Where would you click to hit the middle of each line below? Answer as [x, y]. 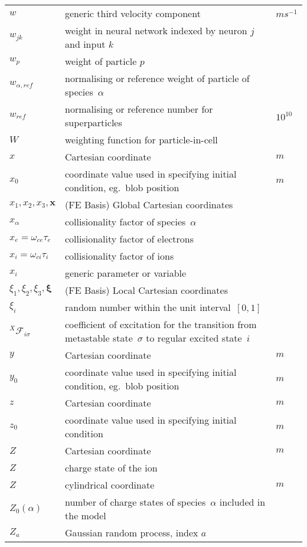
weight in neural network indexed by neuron [156, 30]
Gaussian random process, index [132, 533]
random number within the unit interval [148, 307]
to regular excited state [194, 338]
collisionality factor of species [125, 222]
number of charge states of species [135, 502]
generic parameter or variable [126, 273]
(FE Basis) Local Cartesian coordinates [147, 290]
